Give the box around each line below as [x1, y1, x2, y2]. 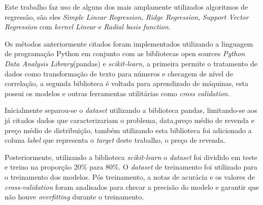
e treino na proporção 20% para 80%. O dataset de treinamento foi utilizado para [5, 161, 257, 172]
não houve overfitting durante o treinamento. [5, 191, 144, 202]
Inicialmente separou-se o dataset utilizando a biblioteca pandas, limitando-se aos [5, 105, 257, 115]
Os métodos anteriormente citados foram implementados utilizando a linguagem [5, 38, 253, 49]
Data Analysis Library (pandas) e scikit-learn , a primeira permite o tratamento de [5, 58, 257, 68]
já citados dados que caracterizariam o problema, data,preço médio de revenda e [5, 114, 254, 125]
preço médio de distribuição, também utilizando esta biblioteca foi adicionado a [5, 125, 252, 135]
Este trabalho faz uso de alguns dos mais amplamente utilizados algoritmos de [5, 2, 248, 12]
